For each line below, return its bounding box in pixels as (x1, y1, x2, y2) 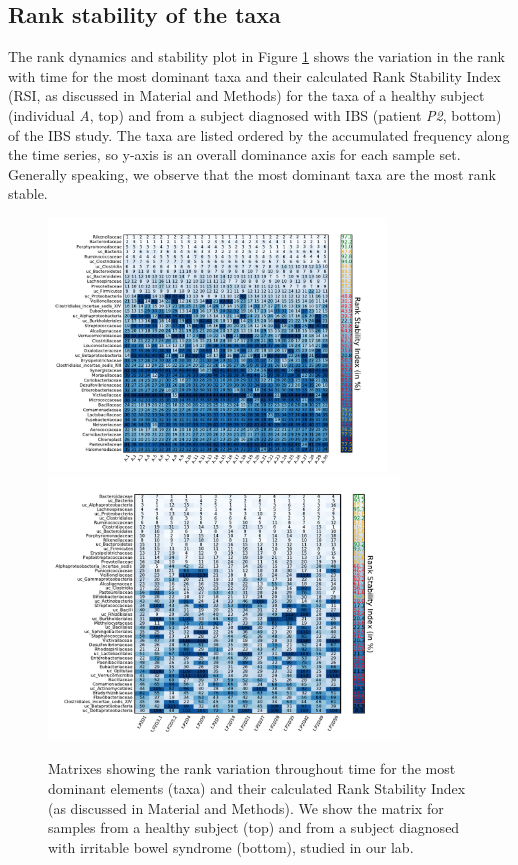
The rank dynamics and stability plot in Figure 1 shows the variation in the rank (8, 46, 505, 67)
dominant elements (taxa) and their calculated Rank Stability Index (48, 778, 466, 799)
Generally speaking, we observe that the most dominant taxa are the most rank (8, 163, 496, 184)
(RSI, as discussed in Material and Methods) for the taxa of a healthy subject (8, 85, 485, 106)
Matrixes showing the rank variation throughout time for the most (48, 758, 456, 779)
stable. (8, 183, 48, 204)
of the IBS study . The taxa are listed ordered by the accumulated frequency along (8, 124, 510, 145)
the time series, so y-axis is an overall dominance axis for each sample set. (8, 144, 461, 165)
